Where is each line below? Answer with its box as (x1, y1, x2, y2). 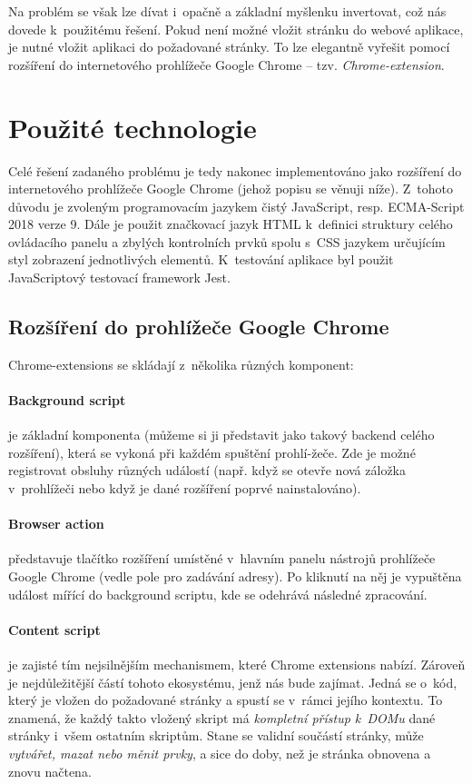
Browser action (8, 514, 104, 533)
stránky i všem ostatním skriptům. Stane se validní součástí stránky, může (8, 726, 424, 745)
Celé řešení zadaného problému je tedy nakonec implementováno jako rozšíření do (8, 161, 462, 180)
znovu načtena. (8, 761, 92, 780)
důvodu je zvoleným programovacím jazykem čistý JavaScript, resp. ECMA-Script (8, 196, 465, 215)
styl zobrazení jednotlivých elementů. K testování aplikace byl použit (8, 250, 394, 269)
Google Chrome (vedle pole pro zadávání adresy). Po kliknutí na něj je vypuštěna (8, 567, 462, 586)
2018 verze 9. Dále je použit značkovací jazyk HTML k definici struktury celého (8, 214, 453, 233)
